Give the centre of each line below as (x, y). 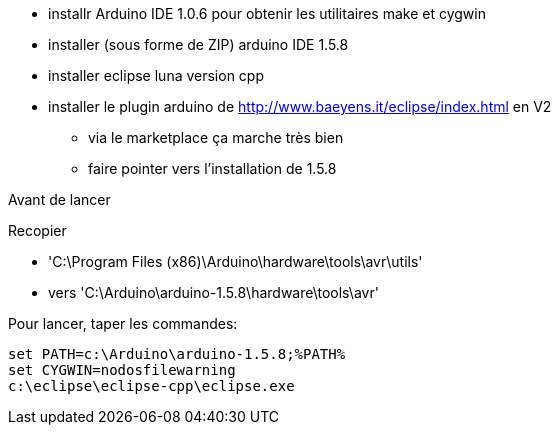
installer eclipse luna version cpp (156, 75)
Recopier (37, 230)
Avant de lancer (59, 199)
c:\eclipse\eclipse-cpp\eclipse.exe (151, 386)
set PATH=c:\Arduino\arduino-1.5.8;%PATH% (177, 354)
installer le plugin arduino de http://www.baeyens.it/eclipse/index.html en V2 (300, 106)
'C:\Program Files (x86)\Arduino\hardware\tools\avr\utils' (235, 261)
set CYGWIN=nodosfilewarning (122, 370)
